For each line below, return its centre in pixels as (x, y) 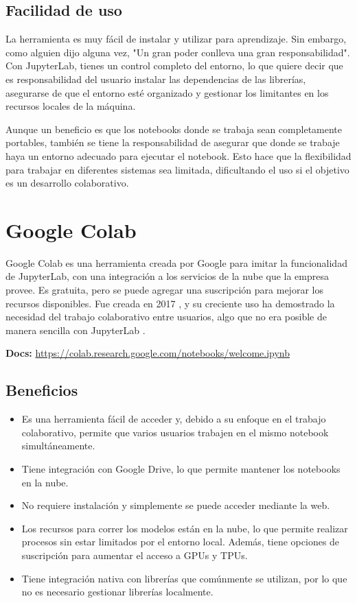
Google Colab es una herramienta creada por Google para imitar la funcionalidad (176, 262)
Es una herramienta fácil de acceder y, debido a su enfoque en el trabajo (174, 419)
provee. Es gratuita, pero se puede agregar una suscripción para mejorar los (164, 290)
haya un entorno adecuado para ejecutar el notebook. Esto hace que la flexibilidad (178, 155)
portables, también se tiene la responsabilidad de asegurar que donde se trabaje (173, 142)
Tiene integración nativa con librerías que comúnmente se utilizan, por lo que (184, 578)
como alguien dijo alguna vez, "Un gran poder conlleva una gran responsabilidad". (178, 52)
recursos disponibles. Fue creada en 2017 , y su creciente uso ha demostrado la (170, 303)
